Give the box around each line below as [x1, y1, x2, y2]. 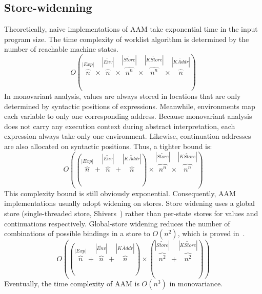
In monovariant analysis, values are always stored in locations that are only [4, 91, 241, 101]
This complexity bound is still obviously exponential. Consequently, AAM [4, 187, 236, 198]
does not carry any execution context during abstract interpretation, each [4, 120, 235, 131]
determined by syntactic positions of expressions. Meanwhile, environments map [4, 100, 255, 111]
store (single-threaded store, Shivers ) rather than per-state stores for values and [4, 207, 258, 218]
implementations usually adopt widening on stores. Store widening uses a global [4, 198, 255, 208]
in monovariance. [169, 278, 223, 289]
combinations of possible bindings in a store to [4, 228, 150, 239]
